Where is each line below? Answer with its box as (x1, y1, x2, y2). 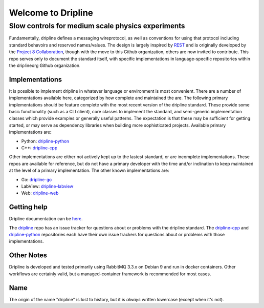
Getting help (9, 203, 47, 211)
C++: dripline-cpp (21, 144, 58, 151)
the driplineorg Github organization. (9, 62, 81, 68)
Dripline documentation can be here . (9, 216, 83, 222)
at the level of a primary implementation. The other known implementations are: (9, 167, 170, 173)
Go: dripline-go (21, 176, 52, 183)
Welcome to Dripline (9, 7, 93, 18)
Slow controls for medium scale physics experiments (9, 21, 185, 30)
